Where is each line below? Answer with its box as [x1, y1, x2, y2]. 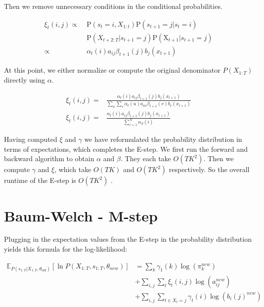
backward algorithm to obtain [4, 153, 94, 164]
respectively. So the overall [169, 164, 250, 175]
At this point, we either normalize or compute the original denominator [4, 65, 220, 75]
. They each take [120, 153, 171, 164]
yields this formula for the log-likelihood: [4, 244, 128, 254]
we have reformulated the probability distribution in [84, 134, 242, 144]
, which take [54, 164, 91, 175]
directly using [4, 75, 45, 85]
